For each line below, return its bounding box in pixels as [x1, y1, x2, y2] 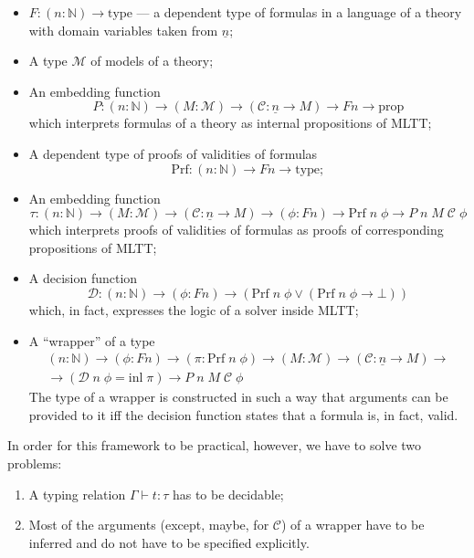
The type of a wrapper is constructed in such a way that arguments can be [28, 387, 448, 406]
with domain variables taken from [28, 20, 218, 39]
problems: [7, 453, 62, 472]
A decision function [28, 268, 138, 288]
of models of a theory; [90, 51, 214, 70]
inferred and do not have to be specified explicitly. [28, 532, 310, 552]
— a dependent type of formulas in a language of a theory [136, 3, 462, 21]
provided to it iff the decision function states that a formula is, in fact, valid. [28, 405, 458, 424]
